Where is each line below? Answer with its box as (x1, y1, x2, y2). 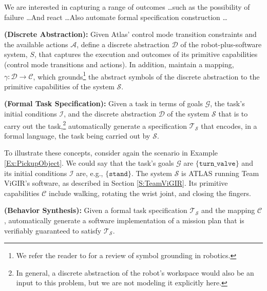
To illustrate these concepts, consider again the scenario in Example (4, 147, 218, 158)
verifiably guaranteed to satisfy (4, 225, 102, 236)
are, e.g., (76, 167, 103, 178)
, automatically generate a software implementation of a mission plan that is (4, 215, 244, 225)
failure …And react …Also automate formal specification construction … (4, 11, 227, 22)
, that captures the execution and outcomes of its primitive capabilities (34, 49, 258, 60)
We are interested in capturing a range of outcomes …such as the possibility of (4, 2, 250, 12)
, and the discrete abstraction (64, 108, 157, 119)
